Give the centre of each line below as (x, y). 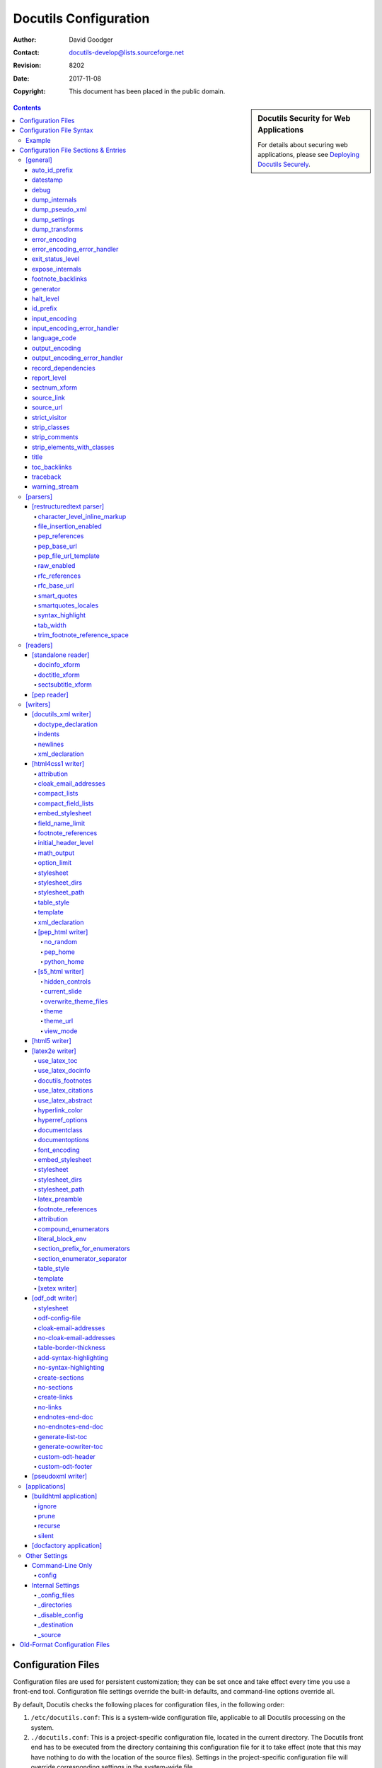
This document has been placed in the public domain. (147, 91)
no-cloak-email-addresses (77, 1337)
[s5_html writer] (61, 972)
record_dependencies (64, 368)
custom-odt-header (66, 1456)
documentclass (60, 1130)
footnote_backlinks (60, 279)
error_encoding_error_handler (75, 249)
